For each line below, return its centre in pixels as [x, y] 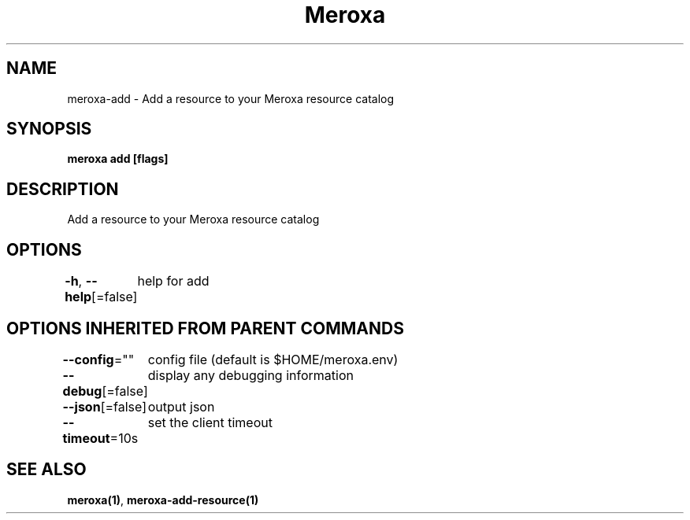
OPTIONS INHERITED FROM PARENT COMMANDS [205, 328]
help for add [173, 281]
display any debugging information [250, 375]
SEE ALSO [46, 470]
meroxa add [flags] [118, 159]
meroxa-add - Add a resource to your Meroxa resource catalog [231, 98]
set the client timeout [210, 422]
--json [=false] [105, 406]
